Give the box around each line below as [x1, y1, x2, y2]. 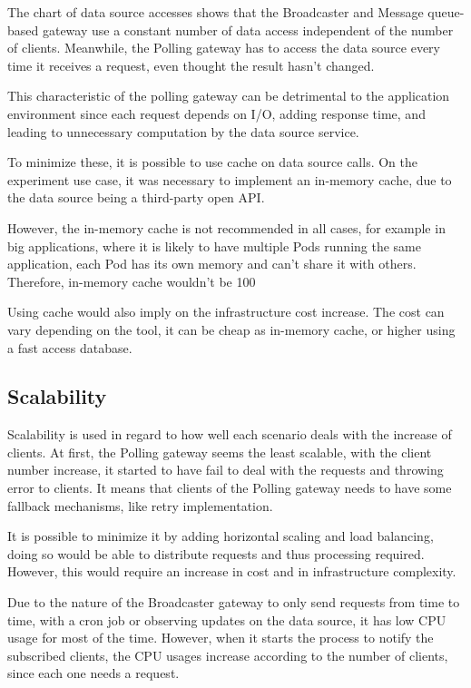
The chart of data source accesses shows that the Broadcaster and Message [7, 3, 424, 21]
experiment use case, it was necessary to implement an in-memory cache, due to [7, 170, 452, 189]
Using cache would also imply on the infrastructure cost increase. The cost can [7, 302, 445, 321]
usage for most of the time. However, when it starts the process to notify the [7, 628, 434, 647]
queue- [427, 3, 465, 21]
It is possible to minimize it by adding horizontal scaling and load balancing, [7, 526, 434, 545]
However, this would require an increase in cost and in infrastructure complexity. [7, 562, 456, 581]
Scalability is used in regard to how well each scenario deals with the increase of [7, 425, 452, 444]
